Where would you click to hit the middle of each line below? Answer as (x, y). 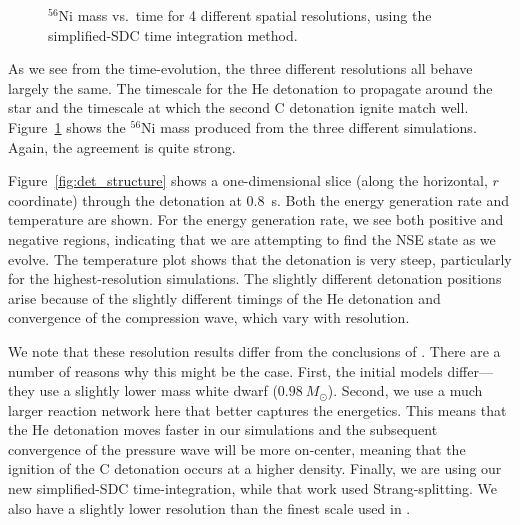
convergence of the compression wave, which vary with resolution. (209, 317)
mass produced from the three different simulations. (318, 126)
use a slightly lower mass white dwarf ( (158, 390)
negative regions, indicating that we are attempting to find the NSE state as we (252, 238)
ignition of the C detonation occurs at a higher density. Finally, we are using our (255, 468)
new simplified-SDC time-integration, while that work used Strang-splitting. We (253, 488)
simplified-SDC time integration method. (173, 34)
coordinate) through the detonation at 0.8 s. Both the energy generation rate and (259, 199)
